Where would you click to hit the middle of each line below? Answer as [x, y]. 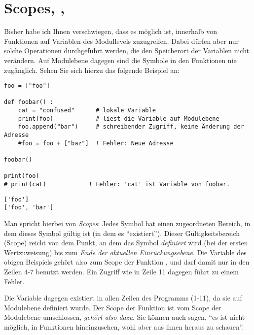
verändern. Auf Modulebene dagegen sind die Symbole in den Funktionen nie [120, 60]
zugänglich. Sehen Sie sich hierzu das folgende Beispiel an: [92, 70]
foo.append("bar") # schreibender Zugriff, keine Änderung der [131, 127]
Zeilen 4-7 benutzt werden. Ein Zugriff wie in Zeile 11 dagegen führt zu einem [121, 271]
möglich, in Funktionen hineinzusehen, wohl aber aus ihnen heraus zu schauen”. [124, 326]
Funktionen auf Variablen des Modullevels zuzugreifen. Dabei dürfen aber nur [122, 41]
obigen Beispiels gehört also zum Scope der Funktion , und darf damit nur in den [127, 262]
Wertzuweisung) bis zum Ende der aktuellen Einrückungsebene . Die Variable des [125, 252]
